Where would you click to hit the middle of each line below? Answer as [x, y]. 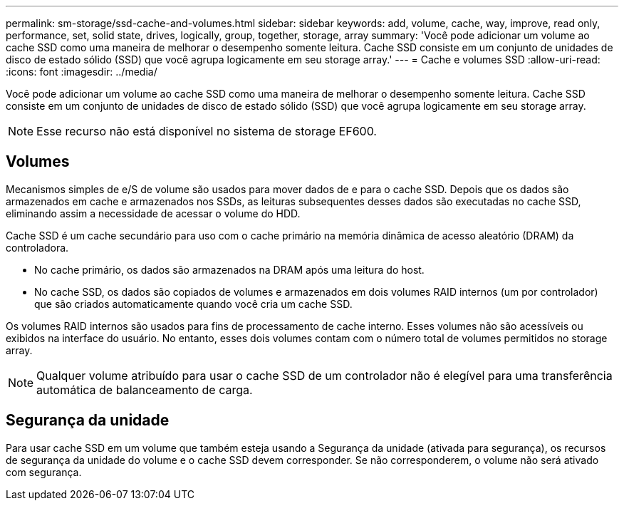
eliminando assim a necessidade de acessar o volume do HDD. [153, 213]
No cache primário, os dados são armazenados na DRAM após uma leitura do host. [229, 269]
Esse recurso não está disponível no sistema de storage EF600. [207, 131]
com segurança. [44, 472]
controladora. [37, 247]
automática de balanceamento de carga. [145, 389]
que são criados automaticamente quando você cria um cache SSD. [193, 304]
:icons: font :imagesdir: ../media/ [82, 72]
